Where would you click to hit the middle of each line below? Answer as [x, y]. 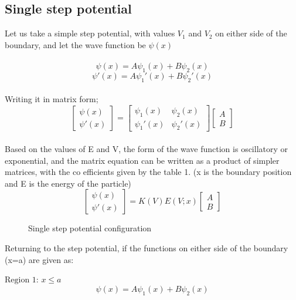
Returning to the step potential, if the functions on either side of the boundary [147, 247]
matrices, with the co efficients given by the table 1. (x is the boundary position [148, 172]
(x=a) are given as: [39, 259]
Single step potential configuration [90, 228]
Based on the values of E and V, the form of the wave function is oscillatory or [147, 149]
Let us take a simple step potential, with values [90, 33]
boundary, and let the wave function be [75, 44]
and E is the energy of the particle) [68, 183]
